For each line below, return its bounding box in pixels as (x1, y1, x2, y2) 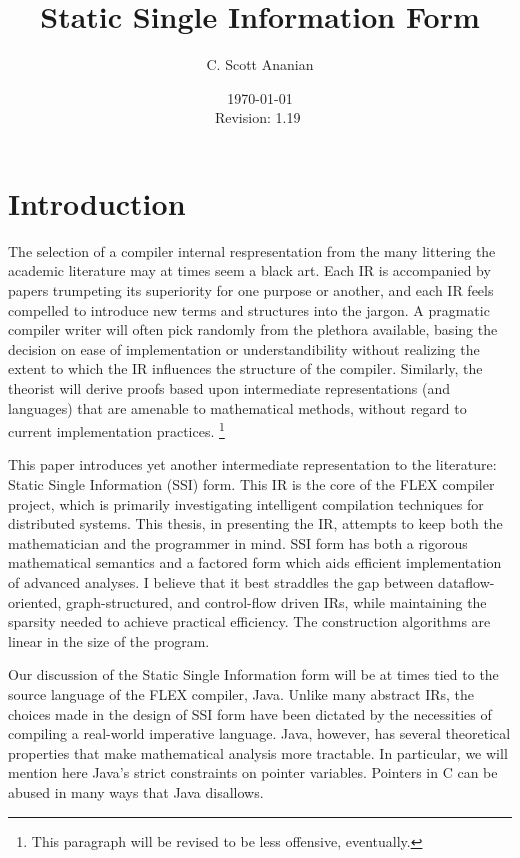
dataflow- (438, 572, 495, 592)
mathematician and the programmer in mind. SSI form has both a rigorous (8, 532, 468, 553)
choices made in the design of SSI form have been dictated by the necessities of (8, 703, 492, 724)
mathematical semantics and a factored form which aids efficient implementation (8, 552, 502, 573)
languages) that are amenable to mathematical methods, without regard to (8, 397, 467, 418)
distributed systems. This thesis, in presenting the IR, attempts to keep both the (8, 513, 503, 534)
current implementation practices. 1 (8, 418, 225, 441)
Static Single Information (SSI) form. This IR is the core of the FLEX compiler (8, 474, 495, 495)
